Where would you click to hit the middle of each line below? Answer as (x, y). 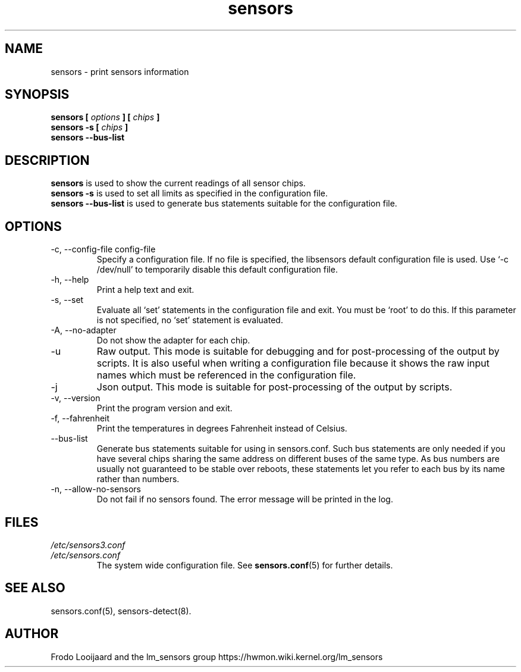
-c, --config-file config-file (103, 249)
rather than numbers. (138, 479)
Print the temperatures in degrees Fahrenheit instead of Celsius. (222, 429)
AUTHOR (32, 634)
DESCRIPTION (47, 160)
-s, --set (67, 300)
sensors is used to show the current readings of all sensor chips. (178, 183)
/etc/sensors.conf (86, 555)
